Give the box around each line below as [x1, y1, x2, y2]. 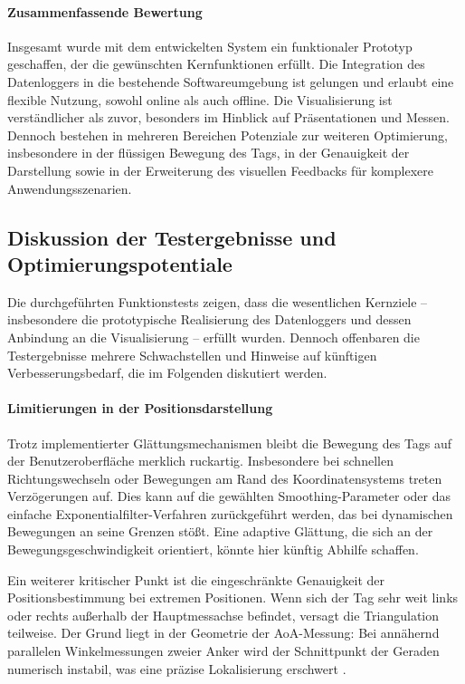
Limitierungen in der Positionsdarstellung [7, 399, 273, 418]
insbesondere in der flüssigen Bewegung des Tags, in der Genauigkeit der [7, 143, 410, 162]
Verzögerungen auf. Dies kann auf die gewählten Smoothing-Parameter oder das [7, 487, 451, 506]
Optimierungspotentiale [7, 249, 232, 277]
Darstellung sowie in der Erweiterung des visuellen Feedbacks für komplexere [7, 160, 433, 179]
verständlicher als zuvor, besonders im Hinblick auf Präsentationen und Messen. [7, 108, 451, 127]
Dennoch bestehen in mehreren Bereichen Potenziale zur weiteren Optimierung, [7, 125, 448, 144]
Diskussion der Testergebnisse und [7, 223, 337, 251]
